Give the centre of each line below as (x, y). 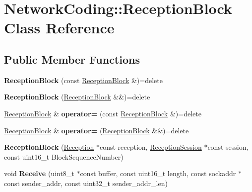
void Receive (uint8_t (39, 173)
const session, (228, 147)
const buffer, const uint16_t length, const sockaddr (158, 173)
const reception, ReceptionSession (151, 147)
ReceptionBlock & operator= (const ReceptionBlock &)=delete (103, 113)
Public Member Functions (72, 59)
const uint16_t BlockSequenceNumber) (64, 156)
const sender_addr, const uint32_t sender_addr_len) (86, 183)
